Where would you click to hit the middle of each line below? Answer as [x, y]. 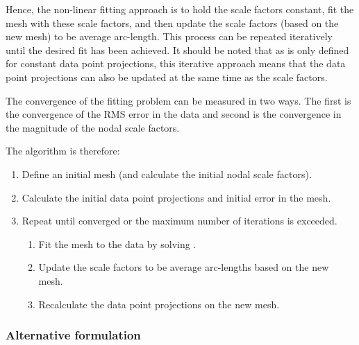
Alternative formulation [73, 335]
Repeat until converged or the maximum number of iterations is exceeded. [179, 221]
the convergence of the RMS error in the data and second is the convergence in [174, 114]
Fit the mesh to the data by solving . [117, 244]
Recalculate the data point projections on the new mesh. [159, 304]
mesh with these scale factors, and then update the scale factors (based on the [172, 23]
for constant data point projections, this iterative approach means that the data [176, 63]
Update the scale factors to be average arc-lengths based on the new [184, 267]
